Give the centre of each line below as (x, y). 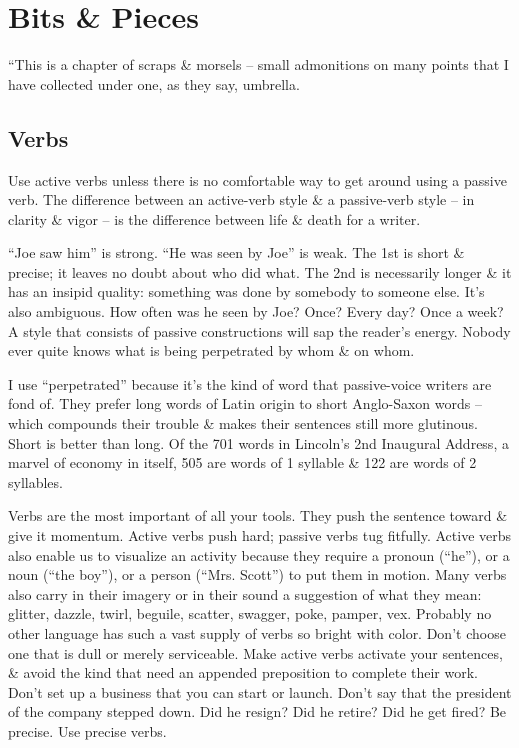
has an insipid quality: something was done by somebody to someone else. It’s (246, 291)
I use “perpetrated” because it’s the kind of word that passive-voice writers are (250, 383)
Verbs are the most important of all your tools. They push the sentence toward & (258, 515)
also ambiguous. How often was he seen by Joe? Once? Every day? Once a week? (256, 311)
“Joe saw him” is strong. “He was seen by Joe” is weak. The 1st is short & (236, 252)
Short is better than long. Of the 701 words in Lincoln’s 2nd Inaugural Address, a (258, 442)
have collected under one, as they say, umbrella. (154, 83)
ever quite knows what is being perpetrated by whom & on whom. (211, 350)
